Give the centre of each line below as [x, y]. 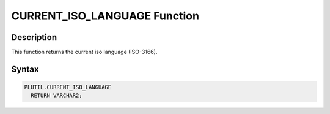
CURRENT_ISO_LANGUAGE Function [105, 16]
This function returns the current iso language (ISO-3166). [84, 52]
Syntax [25, 69]
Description [34, 37]
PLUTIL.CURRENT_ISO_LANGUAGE [68, 87]
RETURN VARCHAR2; [57, 96]
